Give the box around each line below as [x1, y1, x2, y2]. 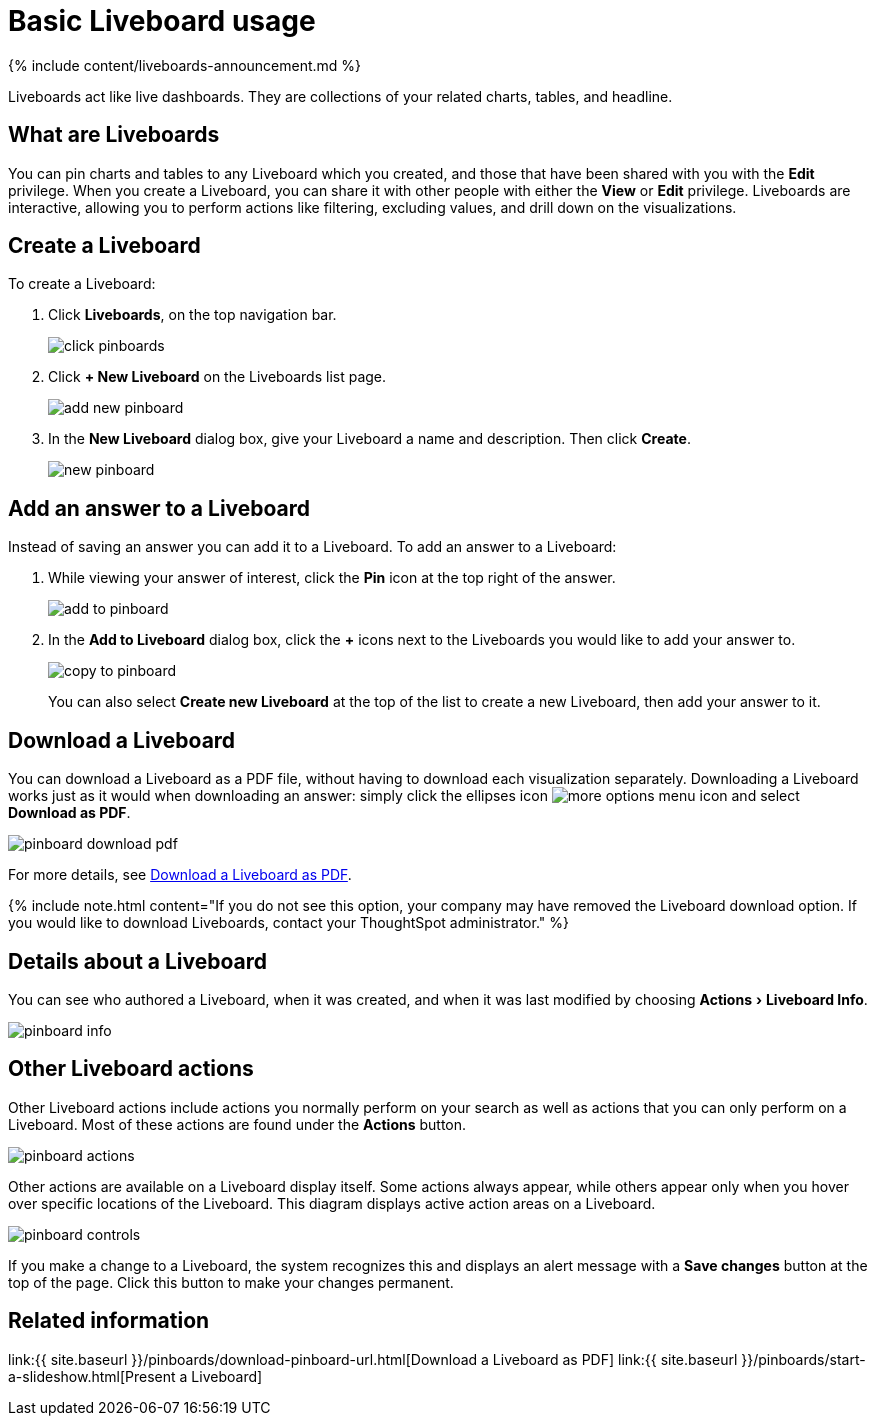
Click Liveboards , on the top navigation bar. [48, 306, 337, 324]
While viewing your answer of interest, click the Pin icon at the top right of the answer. [48, 569, 616, 587]
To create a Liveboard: [8, 275, 156, 293]
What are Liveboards [8, 122, 220, 148]
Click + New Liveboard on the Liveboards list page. [48, 368, 387, 386]
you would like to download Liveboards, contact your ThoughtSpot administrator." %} [8, 914, 569, 932]
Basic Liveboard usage [8, 4, 316, 38]
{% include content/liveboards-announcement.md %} [8, 56, 362, 74]
